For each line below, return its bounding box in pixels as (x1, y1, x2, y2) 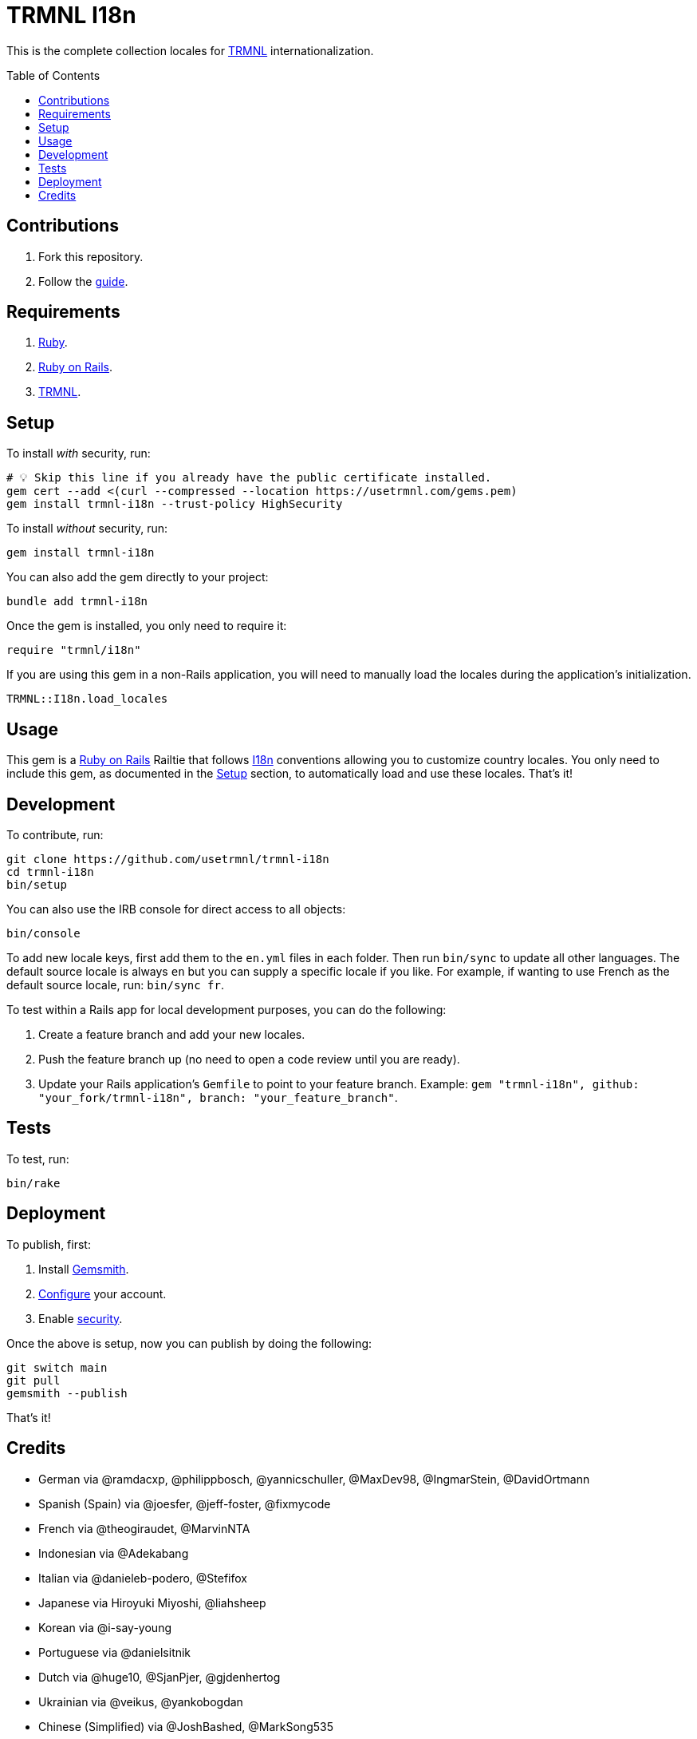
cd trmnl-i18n (6, 865, 94, 878)
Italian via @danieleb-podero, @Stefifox (38, 1571, 248, 1585)
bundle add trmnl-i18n (6, 595, 148, 608)
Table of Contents (6, 68, 100, 82)
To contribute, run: (6, 827, 104, 842)
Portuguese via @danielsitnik (38, 1645, 191, 1659)
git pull (6, 1373, 61, 1387)
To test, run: (6, 1151, 69, 1166)
